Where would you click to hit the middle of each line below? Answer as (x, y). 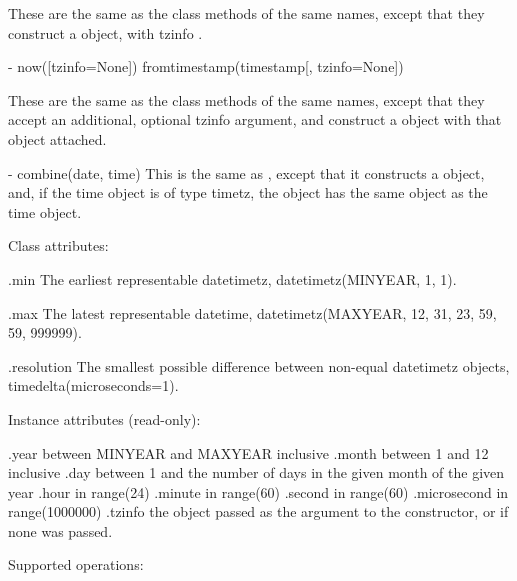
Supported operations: (76, 564)
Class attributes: (58, 245)
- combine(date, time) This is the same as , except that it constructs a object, (246, 172)
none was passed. (60, 530)
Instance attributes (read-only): (104, 418)
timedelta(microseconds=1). (93, 385)
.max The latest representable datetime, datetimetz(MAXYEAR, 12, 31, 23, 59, (252, 312)
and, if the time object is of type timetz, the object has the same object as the (248, 192)
